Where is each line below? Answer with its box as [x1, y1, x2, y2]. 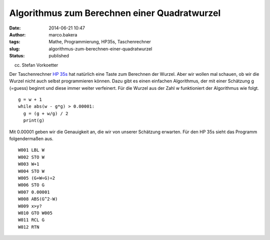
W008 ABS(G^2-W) [18, 196, 58, 202]
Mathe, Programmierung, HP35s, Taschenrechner [48, 39, 151, 45]
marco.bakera [48, 31, 77, 37]
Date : [9, 25, 21, 31]
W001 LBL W [18, 147, 45, 153]
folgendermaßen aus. [9, 136, 53, 142]
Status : [9, 53, 25, 59]
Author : [9, 31, 26, 37]
